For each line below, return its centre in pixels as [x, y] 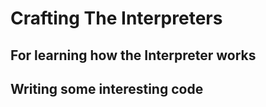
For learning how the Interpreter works [133, 55]
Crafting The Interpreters [116, 18]
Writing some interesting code [107, 88]
